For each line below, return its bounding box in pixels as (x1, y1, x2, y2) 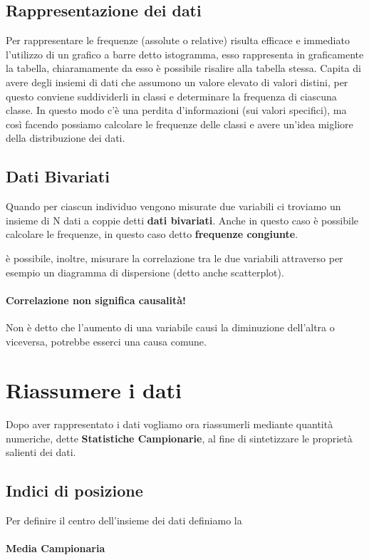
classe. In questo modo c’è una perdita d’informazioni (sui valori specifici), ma (6, 103, 347, 118)
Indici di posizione (6, 479, 143, 502)
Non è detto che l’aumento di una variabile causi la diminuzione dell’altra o (6, 319, 335, 334)
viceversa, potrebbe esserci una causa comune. (6, 333, 207, 348)
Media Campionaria (6, 541, 105, 556)
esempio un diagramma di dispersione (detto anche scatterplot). (6, 264, 284, 279)
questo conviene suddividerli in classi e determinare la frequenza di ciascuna (6, 88, 337, 103)
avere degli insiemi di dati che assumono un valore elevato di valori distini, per (6, 74, 348, 89)
